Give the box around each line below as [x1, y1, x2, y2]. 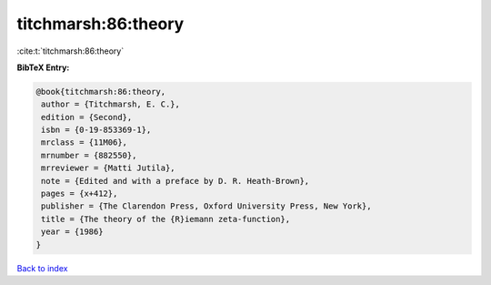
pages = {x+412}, [41, 188, 118, 199]
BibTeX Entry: [16, 62, 70, 73]
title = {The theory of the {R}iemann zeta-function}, [41, 214, 291, 224]
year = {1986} [41, 227, 104, 237]
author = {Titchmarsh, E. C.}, [41, 99, 181, 109]
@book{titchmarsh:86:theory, [35, 87, 166, 97]
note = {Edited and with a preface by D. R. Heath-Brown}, [41, 176, 310, 186]
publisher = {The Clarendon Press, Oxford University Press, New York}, [41, 201, 372, 211]
